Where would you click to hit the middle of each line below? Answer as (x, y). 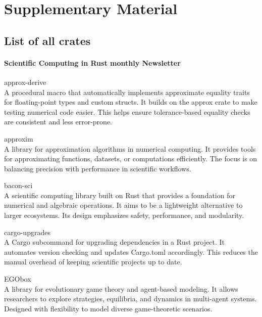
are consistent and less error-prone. (58, 122)
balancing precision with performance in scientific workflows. (98, 168)
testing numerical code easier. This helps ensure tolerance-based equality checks (127, 111)
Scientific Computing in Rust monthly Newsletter (92, 62)
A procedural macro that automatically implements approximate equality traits (127, 92)
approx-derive (25, 82)
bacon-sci (18, 185)
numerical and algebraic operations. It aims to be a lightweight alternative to (123, 205)
